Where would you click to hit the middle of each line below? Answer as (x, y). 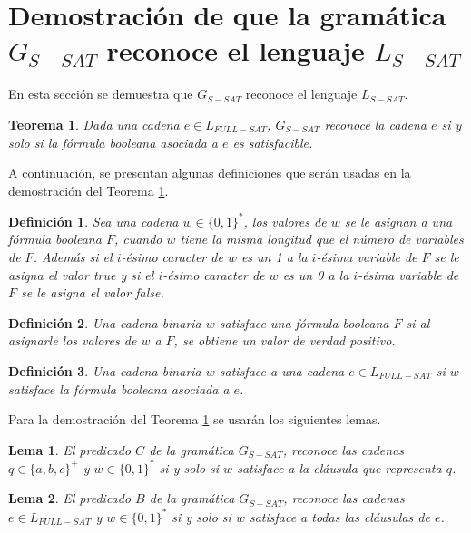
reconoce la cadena (375, 124)
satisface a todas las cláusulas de (339, 516)
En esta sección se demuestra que (101, 94)
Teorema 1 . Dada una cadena (94, 124)
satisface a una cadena (282, 370)
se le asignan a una (398, 221)
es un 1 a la (274, 256)
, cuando (138, 239)
